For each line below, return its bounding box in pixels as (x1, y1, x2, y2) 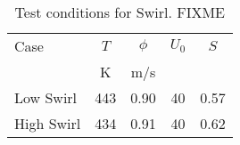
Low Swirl (14, 87, 78, 108)
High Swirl (14, 113, 81, 133)
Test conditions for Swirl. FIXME (14, 2, 226, 22)
